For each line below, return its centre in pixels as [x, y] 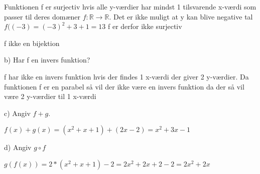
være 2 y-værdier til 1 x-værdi [50, 96]
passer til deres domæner [42, 16]
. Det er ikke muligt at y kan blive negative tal [181, 16]
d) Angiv [18, 147]
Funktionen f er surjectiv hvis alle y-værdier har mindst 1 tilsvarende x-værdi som [130, 6]
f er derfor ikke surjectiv [145, 26]
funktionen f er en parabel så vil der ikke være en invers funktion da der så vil [124, 86]
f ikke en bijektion [32, 43]
